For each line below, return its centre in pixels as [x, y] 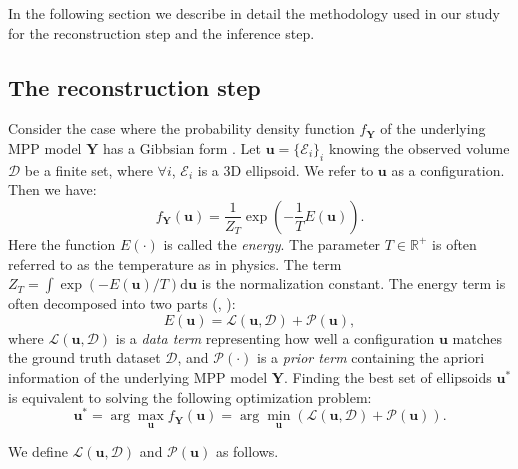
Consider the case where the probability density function [181, 128]
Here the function [62, 243]
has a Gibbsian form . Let [182, 147]
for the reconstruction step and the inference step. [161, 32]
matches [477, 337]
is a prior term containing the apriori [371, 357]
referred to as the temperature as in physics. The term [175, 263]
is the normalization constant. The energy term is [353, 283]
